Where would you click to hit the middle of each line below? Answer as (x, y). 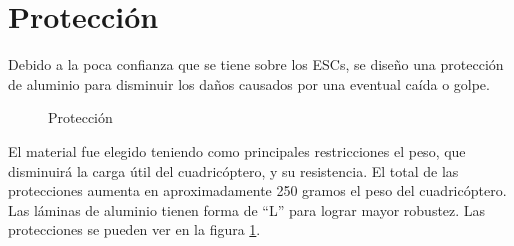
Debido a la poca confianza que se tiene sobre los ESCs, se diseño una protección (256, 64)
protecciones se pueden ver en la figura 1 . (134, 229)
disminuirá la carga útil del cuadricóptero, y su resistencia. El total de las (233, 170)
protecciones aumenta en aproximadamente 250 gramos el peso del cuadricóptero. (257, 190)
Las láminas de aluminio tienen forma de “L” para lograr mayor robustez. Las (247, 209)
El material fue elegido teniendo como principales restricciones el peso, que (237, 150)
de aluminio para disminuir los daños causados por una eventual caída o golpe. (249, 83)
